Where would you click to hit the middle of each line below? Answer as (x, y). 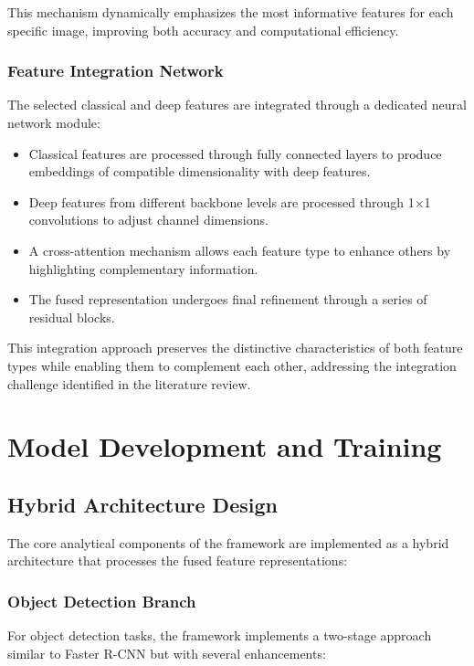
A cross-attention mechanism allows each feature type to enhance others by (240, 250)
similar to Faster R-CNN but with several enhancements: (167, 653)
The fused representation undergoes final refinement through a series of (228, 299)
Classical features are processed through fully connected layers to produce (235, 153)
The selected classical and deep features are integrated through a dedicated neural (237, 105)
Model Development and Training (225, 446)
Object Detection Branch (102, 601)
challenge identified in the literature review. (129, 383)
